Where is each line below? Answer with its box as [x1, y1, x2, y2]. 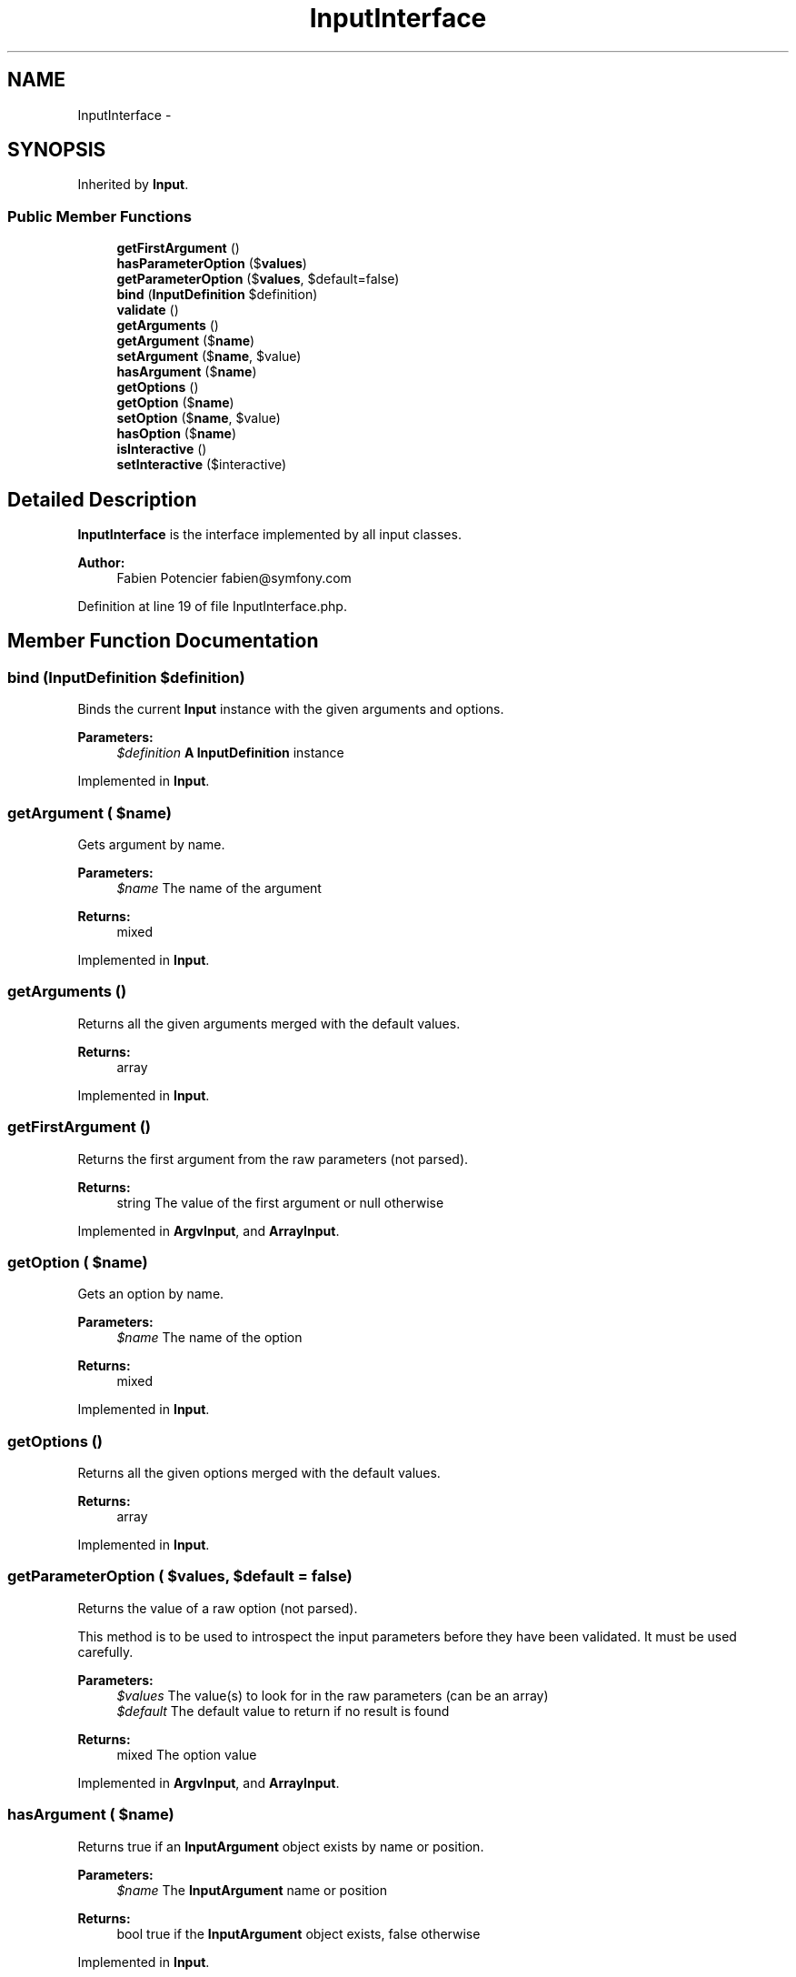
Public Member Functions [7, 206, 192, 226]
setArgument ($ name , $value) [116, 348, 302, 365]
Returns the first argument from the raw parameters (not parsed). [77, 1150, 469, 1167]
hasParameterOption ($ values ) [116, 256, 307, 272]
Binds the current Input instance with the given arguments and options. [77, 701, 504, 718]
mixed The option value [116, 1746, 257, 1762]
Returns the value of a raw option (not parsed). [77, 1600, 358, 1616]
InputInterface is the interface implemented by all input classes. [77, 527, 462, 543]
